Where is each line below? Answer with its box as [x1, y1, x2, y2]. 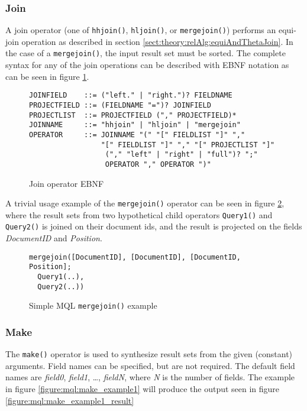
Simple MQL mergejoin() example [29, 299, 157, 312]
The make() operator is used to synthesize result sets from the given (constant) [5, 348, 293, 360]
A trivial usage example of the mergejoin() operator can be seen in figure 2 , [5, 197, 285, 209]
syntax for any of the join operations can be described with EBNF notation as [5, 59, 289, 71]
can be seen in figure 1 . [5, 70, 89, 82]
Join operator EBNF [29, 177, 104, 189]
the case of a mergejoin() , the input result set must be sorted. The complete [5, 47, 286, 59]
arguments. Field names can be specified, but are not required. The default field [5, 359, 295, 371]
